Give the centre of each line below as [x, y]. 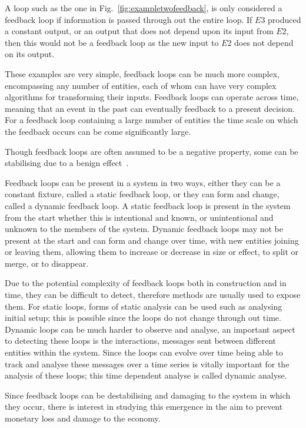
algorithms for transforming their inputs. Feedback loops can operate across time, [152, 97]
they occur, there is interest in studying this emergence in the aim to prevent [144, 407]
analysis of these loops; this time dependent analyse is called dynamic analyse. [146, 375]
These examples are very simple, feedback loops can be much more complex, [142, 73]
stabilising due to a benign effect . [67, 163]
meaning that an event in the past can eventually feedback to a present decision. [150, 108]
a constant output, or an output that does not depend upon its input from [139, 31]
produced [285, 19]
